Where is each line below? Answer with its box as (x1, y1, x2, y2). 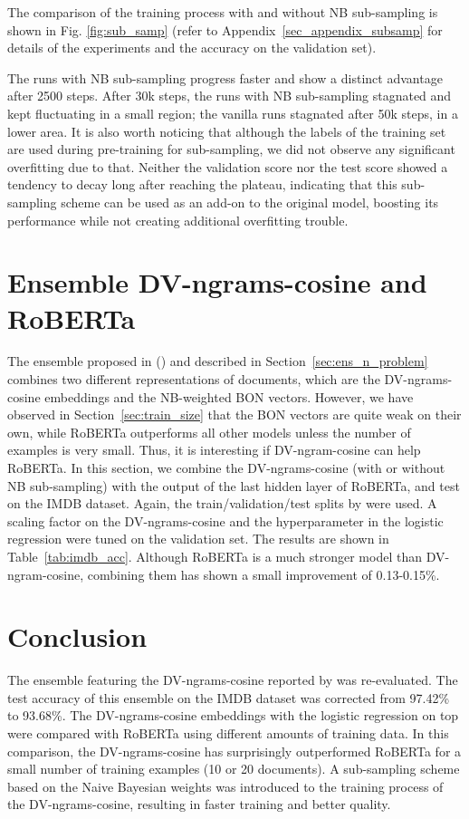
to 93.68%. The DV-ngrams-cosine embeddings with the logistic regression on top (7, 706, 459, 725)
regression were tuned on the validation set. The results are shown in (7, 529, 389, 548)
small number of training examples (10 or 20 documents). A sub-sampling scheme (7, 759, 460, 778)
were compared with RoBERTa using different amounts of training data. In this (7, 724, 449, 743)
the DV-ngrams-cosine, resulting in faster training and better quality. (7, 795, 391, 814)
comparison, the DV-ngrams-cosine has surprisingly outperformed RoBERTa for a (7, 741, 462, 760)
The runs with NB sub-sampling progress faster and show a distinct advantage (7, 68, 443, 87)
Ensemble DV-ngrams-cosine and (7, 264, 427, 301)
